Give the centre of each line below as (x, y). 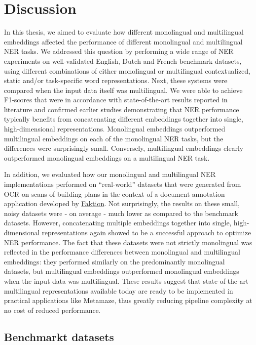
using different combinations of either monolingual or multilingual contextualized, (127, 70)
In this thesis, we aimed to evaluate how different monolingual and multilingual (124, 32)
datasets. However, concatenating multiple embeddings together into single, (118, 223)
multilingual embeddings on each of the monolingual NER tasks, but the (114, 138)
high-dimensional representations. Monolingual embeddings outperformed (115, 129)
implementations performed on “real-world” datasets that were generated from (123, 184)
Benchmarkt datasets (59, 336)
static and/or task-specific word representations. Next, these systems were (116, 80)
